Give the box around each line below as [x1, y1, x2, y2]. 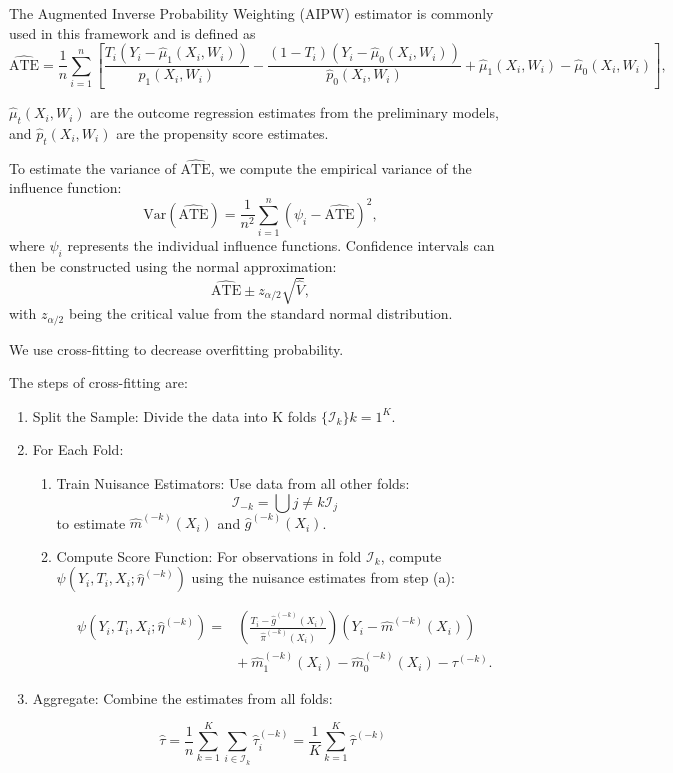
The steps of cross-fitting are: [9, 372, 188, 393]
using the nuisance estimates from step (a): [191, 567, 455, 588]
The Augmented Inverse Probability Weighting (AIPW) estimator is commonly [9, 3, 494, 23]
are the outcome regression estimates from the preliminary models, [90, 102, 499, 123]
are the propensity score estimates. [116, 122, 329, 143]
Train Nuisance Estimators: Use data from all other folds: [56, 472, 410, 493]
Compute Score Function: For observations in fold [56, 545, 362, 566]
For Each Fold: [32, 439, 124, 460]
